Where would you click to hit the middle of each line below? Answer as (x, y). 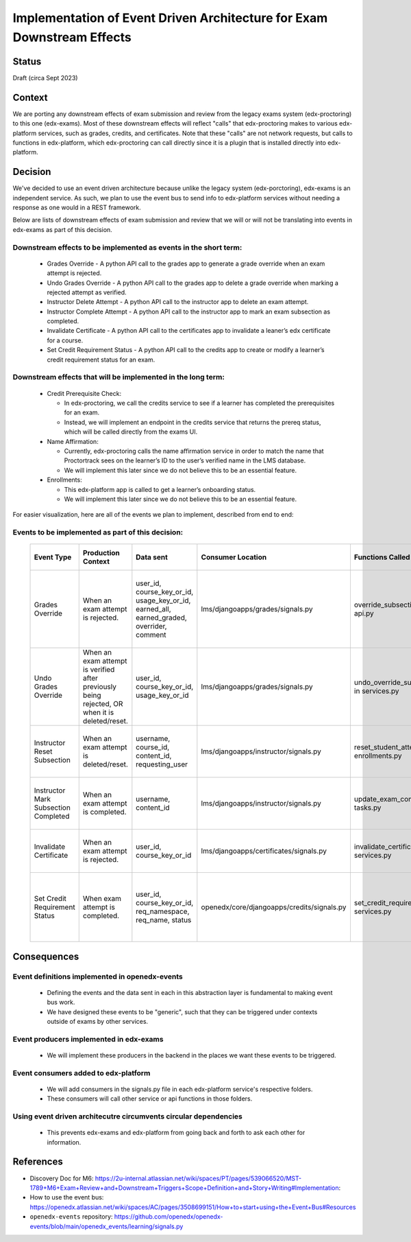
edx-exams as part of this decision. (62, 229)
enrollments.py (378, 756)
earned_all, (153, 609)
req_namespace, (163, 911)
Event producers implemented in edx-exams (88, 1039)
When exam (102, 899)
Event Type (53, 557)
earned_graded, (162, 618)
